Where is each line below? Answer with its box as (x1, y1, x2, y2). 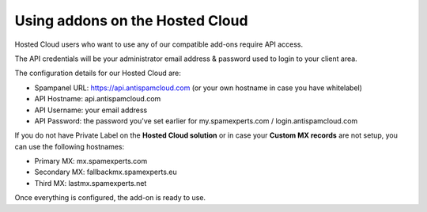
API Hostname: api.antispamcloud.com (34, 94, 161, 104)
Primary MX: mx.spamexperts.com (34, 157, 148, 166)
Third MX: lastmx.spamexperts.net (34, 178, 147, 187)
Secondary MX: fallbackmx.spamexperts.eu (34, 167, 177, 177)
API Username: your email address (34, 105, 148, 115)
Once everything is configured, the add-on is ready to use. (14, 193, 206, 203)
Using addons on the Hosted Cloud (14, 12, 248, 29)
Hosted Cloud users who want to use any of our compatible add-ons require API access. (14, 40, 304, 49)
